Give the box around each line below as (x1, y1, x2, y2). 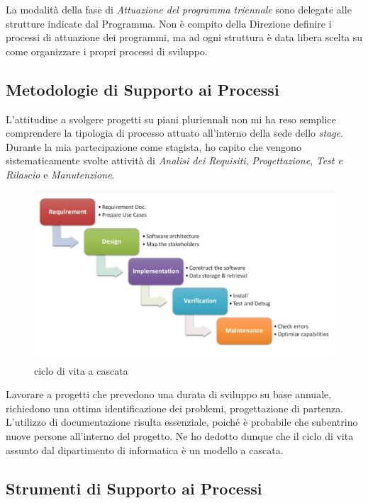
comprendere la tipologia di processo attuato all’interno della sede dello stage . (6, 125, 344, 140)
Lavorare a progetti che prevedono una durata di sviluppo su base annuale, (6, 387, 332, 402)
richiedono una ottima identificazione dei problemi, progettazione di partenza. (6, 400, 344, 415)
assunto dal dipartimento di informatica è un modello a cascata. (6, 442, 284, 457)
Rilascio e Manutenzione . (6, 166, 115, 181)
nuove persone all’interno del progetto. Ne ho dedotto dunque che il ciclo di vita (6, 429, 354, 443)
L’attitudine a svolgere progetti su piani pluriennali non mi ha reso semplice (6, 111, 336, 126)
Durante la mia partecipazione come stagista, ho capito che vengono (6, 139, 301, 154)
